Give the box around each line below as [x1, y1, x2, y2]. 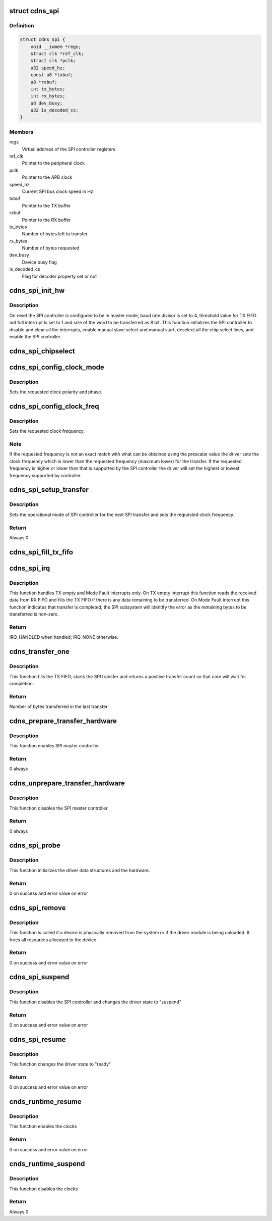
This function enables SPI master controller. [9, 743, 100, 749]
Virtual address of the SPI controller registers [22, 146, 116, 152]
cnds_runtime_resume [9, 1097, 82, 1106]
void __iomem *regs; [30, 43, 82, 49]
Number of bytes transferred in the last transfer [9, 703, 108, 709]
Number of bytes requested [22, 245, 80, 251]
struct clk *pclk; [30, 58, 76, 64]
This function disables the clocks [9, 1186, 78, 1192]
